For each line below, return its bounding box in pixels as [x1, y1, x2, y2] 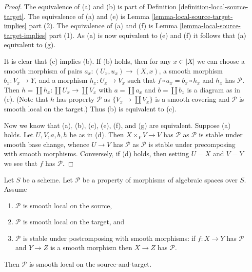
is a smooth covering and [155, 94, 230, 104]
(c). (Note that [4, 94, 48, 104]
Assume [4, 184, 27, 194]
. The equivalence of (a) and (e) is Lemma [23, 11, 150, 21]
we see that [4, 158, 38, 168]
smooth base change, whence [4, 139, 90, 149]
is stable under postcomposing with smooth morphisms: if [23, 233, 195, 243]
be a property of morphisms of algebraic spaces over [82, 174, 238, 184]
